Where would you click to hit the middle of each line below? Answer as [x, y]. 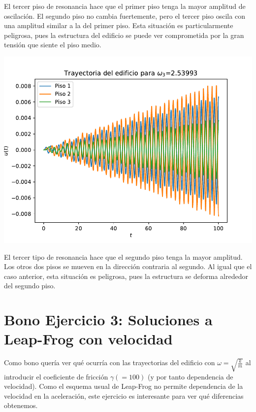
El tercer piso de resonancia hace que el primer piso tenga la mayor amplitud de [125, 6]
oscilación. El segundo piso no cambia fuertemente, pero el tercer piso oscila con [125, 16]
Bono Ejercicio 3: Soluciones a [108, 320]
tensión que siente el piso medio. [53, 45]
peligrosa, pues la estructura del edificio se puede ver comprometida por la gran [124, 35]
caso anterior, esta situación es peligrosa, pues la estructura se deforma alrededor [126, 276]
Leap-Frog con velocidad [88, 339]
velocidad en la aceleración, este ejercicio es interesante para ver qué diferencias [124, 395]
